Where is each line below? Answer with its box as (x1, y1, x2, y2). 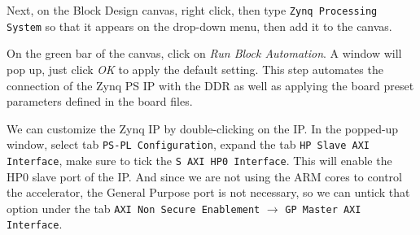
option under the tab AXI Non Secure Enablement (7, 199, 260, 216)
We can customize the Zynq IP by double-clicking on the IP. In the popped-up (7, 120, 399, 137)
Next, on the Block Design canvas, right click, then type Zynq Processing (7, 2, 378, 18)
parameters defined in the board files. (7, 93, 193, 110)
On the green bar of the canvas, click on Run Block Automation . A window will (7, 45, 402, 62)
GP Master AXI (285, 203, 361, 215)
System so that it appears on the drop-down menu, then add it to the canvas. (7, 17, 392, 34)
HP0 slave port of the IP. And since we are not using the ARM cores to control (7, 168, 402, 185)
